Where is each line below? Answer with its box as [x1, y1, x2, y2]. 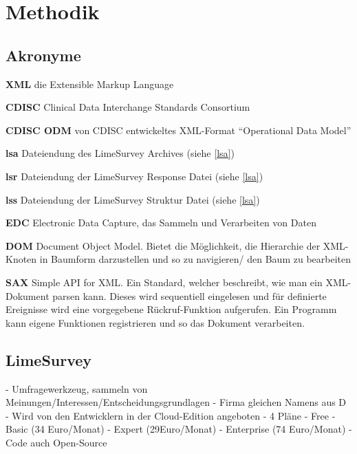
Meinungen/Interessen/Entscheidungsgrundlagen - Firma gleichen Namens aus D [6, 395, 347, 409]
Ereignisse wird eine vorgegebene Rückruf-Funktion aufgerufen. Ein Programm [6, 302, 337, 316]
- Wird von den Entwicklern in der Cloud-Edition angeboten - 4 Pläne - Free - [6, 408, 336, 422]
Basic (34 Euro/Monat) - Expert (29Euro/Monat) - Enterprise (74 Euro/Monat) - [6, 422, 352, 436]
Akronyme [6, 44, 81, 65]
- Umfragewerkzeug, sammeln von [6, 381, 148, 396]
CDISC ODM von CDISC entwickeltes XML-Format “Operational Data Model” [6, 122, 351, 137]
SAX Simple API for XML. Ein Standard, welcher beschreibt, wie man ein [6, 274, 323, 289]
